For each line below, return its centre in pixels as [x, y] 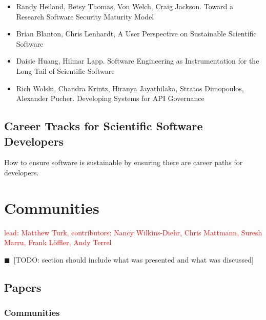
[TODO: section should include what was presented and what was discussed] [134, 259]
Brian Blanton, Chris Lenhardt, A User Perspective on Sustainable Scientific [136, 34]
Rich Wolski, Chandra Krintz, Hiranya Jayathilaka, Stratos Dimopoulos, [130, 88]
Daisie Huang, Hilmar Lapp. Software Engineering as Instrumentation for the [138, 61]
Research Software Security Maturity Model [85, 16]
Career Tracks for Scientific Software [104, 126]
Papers [23, 287]
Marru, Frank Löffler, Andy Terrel [58, 242]
